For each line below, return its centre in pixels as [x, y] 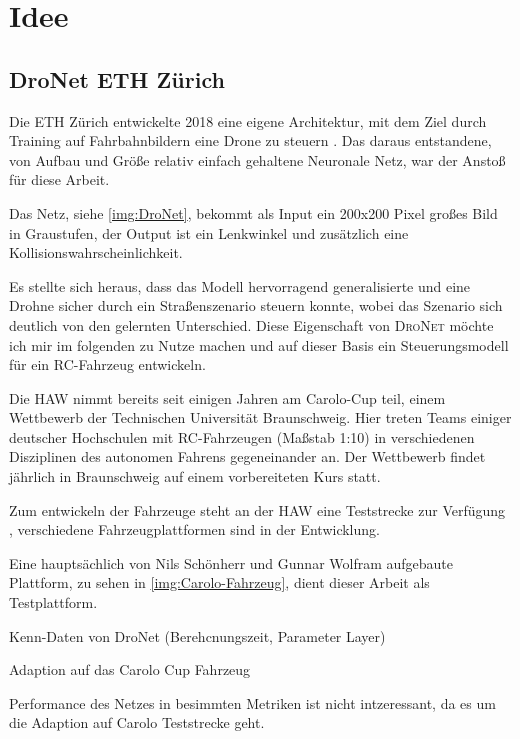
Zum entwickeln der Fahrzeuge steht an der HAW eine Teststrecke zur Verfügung [257, 509]
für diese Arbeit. [59, 179]
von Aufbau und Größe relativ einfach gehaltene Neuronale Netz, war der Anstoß [257, 159]
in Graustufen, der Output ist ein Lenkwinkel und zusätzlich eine [209, 232]
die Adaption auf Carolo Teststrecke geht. [137, 722]
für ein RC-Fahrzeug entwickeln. [107, 364]
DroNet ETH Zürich [117, 78]
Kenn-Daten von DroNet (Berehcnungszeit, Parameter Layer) [197, 635]
